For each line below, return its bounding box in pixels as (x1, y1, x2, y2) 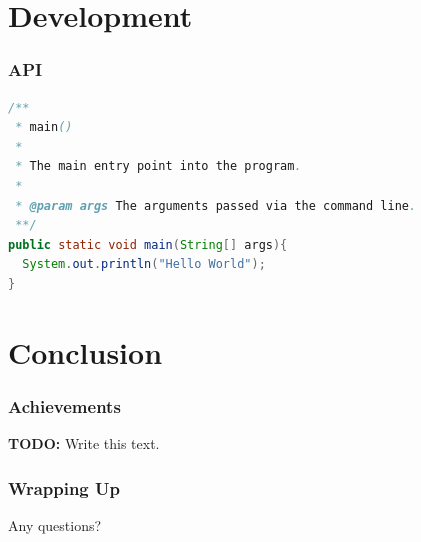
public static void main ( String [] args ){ (8, 237, 288, 252)
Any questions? (8, 514, 102, 535)
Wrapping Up (8, 475, 120, 500)
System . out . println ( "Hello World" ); (22, 257, 266, 272)
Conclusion (8, 331, 163, 372)
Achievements (8, 393, 121, 418)
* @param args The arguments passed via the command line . (15, 198, 417, 213)
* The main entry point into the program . (15, 159, 302, 174)
